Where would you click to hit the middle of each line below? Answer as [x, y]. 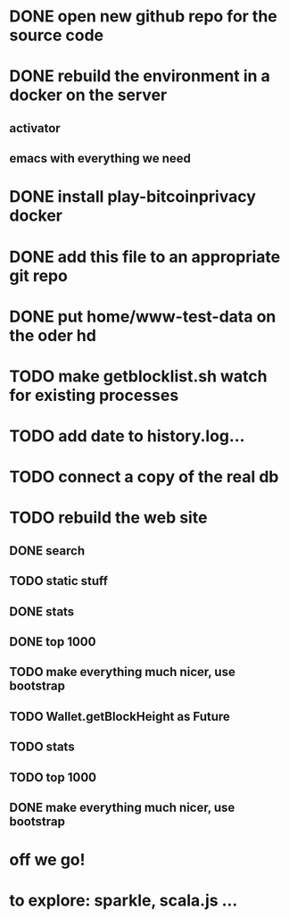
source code [57, 35]
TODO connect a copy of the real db [144, 477]
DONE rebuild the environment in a [140, 76]
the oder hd [53, 335]
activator [35, 128]
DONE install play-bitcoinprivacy [133, 197]
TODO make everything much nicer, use [123, 672]
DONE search [47, 551]
